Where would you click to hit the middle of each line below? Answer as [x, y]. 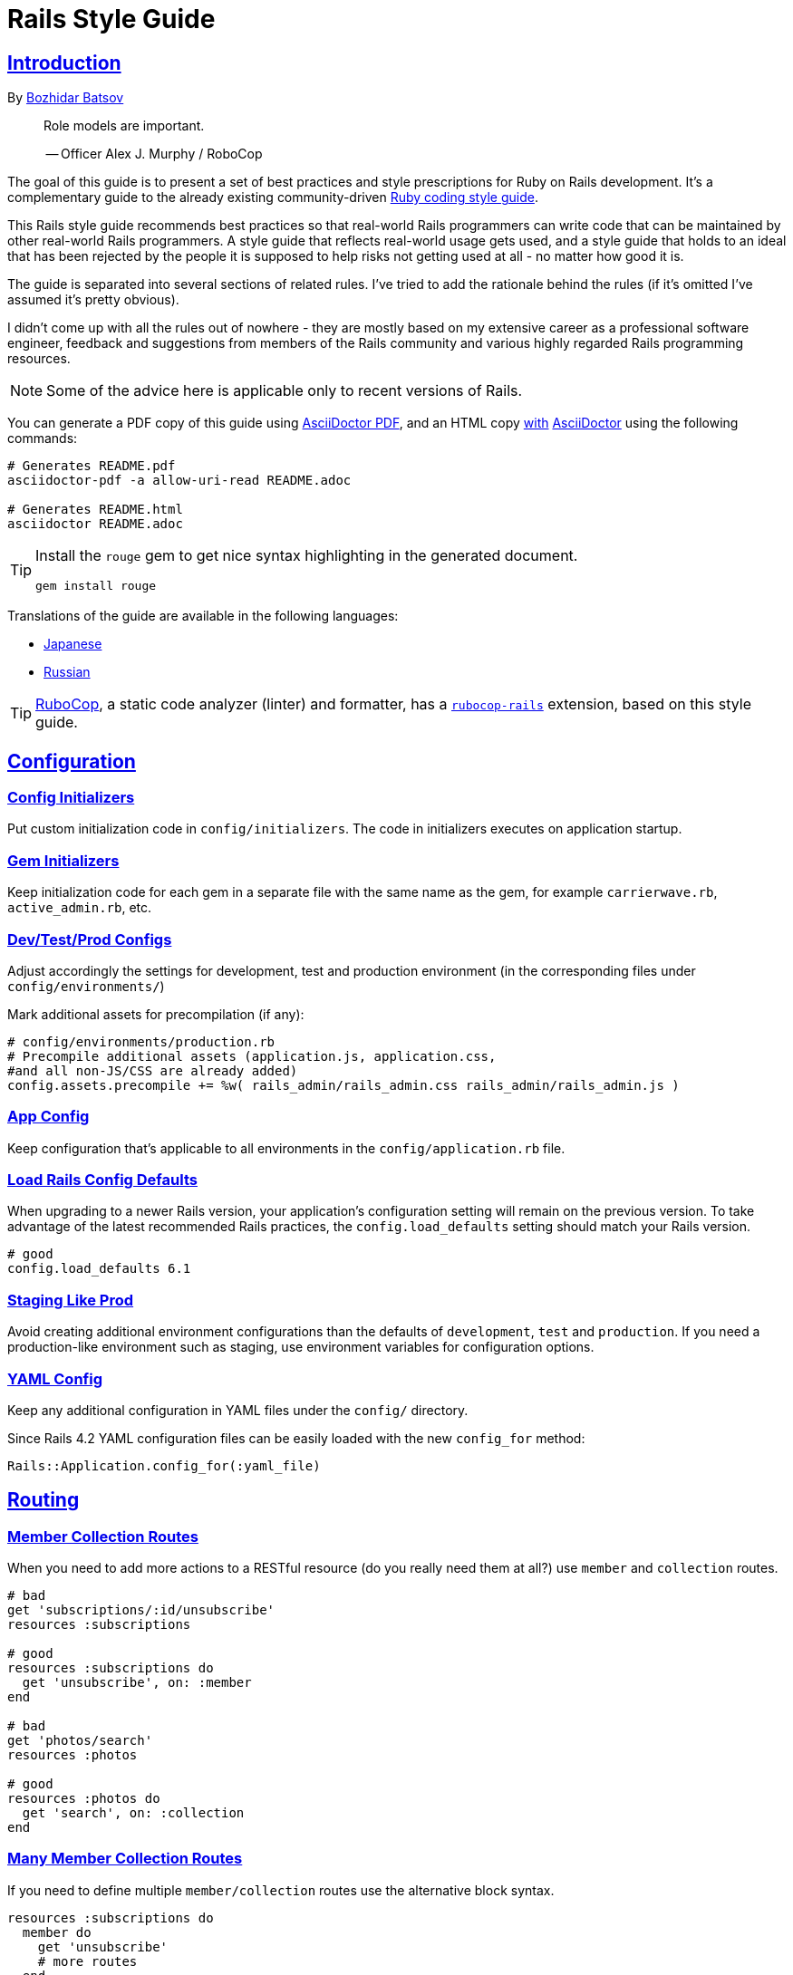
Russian [67, 672]
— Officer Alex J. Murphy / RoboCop [154, 154]
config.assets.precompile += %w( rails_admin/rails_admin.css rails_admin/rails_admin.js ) [343, 1085]
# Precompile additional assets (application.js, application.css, [252, 1056]
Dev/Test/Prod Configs [90, 939]
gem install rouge [96, 586]
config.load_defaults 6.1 [99, 1269]
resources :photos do [84, 1799]
